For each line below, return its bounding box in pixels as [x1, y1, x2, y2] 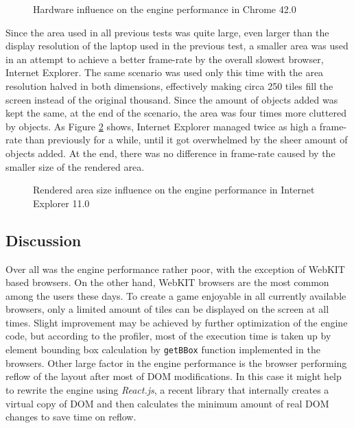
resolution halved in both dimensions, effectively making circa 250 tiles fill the [5, 78, 333, 93]
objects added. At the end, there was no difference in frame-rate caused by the [5, 145, 335, 160]
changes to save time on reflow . [5, 409, 137, 424]
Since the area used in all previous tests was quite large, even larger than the [5, 25, 329, 39]
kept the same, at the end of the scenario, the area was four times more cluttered [5, 106, 347, 120]
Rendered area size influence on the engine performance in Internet [33, 182, 315, 197]
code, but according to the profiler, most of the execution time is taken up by [5, 329, 331, 343]
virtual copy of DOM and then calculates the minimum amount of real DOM [5, 396, 329, 410]
